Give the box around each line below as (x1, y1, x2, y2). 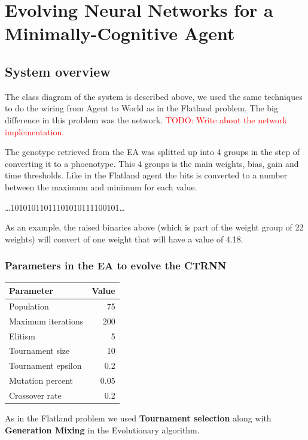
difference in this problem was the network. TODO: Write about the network (5, 113, 287, 126)
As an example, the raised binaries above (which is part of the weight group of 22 (5, 221, 304, 233)
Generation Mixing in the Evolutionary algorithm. (5, 423, 200, 436)
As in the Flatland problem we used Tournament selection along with (5, 412, 272, 424)
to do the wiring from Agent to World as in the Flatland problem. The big (5, 102, 279, 114)
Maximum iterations (9, 314, 84, 327)
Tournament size (9, 344, 70, 357)
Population (9, 299, 49, 312)
